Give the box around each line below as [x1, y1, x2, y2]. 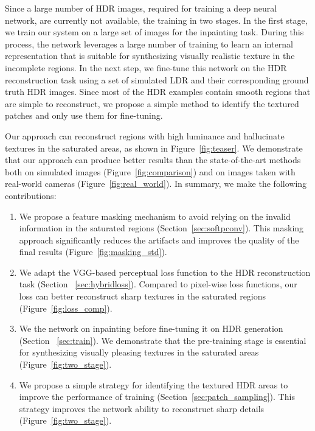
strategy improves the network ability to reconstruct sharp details [19, 402, 265, 415]
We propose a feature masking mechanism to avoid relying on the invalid [19, 209, 291, 222]
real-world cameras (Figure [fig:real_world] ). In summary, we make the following [5, 177, 307, 190]
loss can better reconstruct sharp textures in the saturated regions [19, 290, 266, 303]
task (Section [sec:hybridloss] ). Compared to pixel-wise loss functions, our [19, 278, 297, 290]
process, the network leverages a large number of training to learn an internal [5, 37, 293, 50]
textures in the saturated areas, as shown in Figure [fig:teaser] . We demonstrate [5, 141, 303, 154]
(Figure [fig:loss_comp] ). [19, 301, 112, 314]
